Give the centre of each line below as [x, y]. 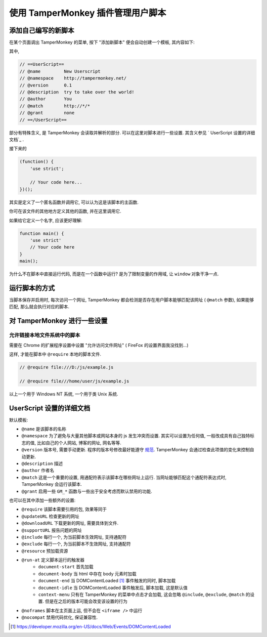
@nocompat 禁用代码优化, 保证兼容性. [60, 617]
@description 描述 [42, 464]
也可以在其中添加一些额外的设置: [43, 500]
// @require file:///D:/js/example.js [67, 367]
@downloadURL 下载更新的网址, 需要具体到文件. [70, 523]
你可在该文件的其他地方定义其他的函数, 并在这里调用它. [65, 211]
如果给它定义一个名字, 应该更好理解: [46, 220]
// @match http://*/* [55, 106]
